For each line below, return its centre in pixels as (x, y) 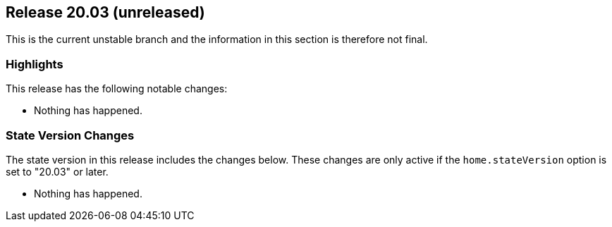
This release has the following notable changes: (117, 89)
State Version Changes (70, 135)
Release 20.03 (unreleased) (105, 12)
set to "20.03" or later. (57, 171)
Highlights (35, 64)
